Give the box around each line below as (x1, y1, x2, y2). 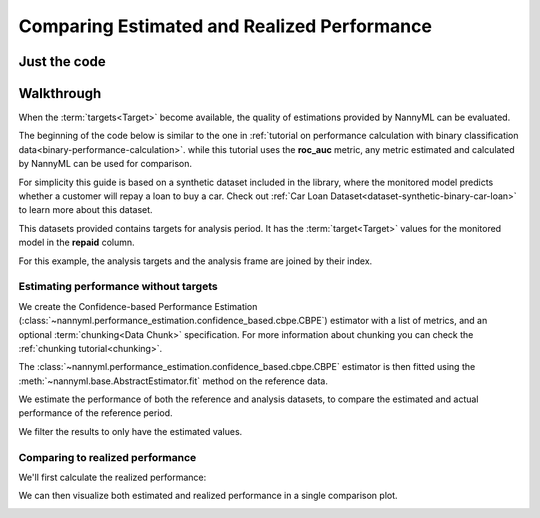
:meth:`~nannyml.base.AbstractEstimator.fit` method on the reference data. (18, 375, 329, 387)
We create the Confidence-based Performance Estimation (18, 300, 258, 312)
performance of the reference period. (18, 407, 174, 419)
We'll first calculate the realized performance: (18, 471, 207, 483)
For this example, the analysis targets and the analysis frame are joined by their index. (18, 255, 373, 267)
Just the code (18, 53, 107, 70)
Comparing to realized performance (18, 450, 197, 464)
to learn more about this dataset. (18, 204, 154, 216)
